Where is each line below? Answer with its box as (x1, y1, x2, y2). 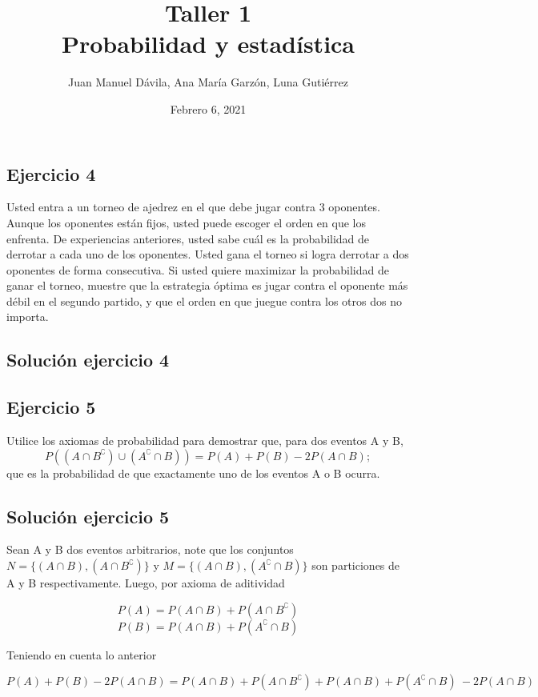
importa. (6, 308, 49, 325)
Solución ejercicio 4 (6, 347, 170, 372)
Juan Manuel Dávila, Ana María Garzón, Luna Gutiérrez (68, 74, 348, 90)
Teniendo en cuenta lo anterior (6, 646, 157, 663)
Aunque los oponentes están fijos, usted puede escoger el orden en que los (6, 214, 366, 230)
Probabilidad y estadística (61, 27, 355, 60)
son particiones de (311, 557, 400, 574)
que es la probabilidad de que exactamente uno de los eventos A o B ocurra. (6, 464, 380, 481)
